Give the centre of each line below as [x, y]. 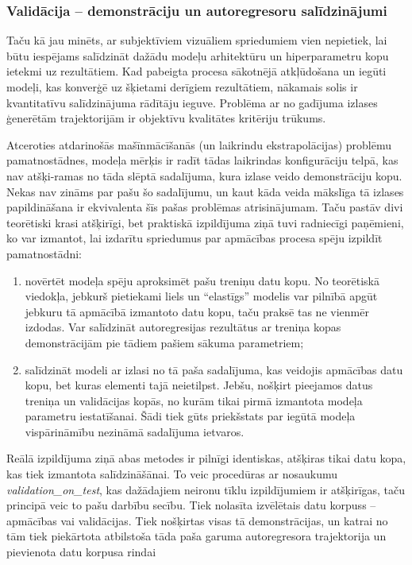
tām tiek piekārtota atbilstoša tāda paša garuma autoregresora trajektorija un [196, 536]
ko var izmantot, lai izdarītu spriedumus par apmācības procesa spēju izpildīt [194, 238]
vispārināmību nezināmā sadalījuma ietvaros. [135, 431]
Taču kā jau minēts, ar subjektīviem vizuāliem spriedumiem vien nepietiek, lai [197, 40]
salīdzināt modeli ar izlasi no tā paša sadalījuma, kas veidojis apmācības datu [214, 369]
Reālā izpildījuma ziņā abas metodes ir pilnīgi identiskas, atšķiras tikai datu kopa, [206, 458]
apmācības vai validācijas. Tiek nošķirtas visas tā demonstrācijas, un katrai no [197, 520]
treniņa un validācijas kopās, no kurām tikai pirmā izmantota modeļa [194, 400]
